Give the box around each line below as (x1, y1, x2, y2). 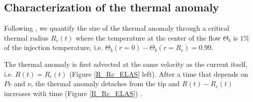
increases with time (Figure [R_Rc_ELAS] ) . (4, 88, 143, 98)
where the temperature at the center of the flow (76, 32, 221, 43)
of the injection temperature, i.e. (4, 42, 103, 52)
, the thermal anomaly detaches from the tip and (31, 78, 180, 89)
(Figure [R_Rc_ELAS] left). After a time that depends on (69, 68, 248, 79)
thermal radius (4, 32, 49, 43)
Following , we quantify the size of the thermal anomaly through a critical (4, 23, 230, 33)
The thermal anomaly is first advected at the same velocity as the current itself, (4, 58, 248, 69)
